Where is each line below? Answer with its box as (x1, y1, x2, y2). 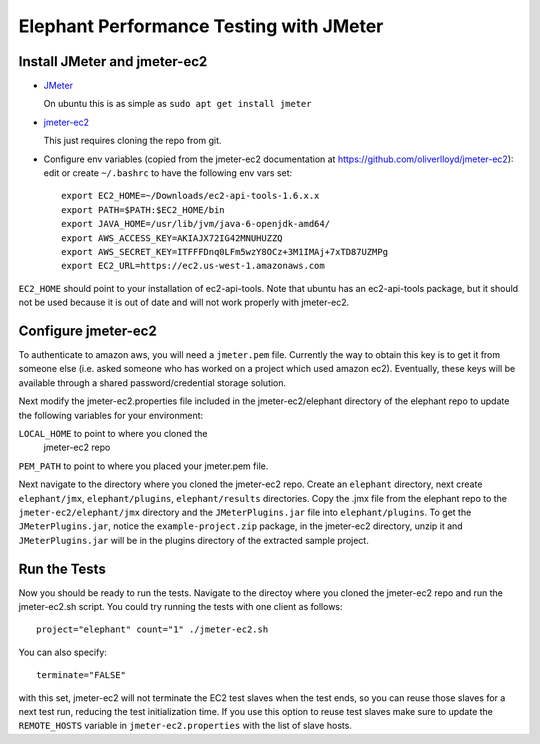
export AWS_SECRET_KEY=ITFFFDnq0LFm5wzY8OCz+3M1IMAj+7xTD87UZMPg (61, 246, 389, 257)
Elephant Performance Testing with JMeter (18, 15, 384, 37)
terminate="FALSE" (36, 670, 127, 681)
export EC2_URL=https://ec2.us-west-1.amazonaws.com (61, 260, 325, 272)
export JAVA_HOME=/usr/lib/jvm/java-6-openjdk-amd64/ (61, 218, 330, 230)
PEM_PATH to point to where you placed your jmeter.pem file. (18, 460, 269, 472)
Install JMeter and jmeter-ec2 (18, 53, 208, 70)
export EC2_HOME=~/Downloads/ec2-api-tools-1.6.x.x (61, 190, 320, 202)
